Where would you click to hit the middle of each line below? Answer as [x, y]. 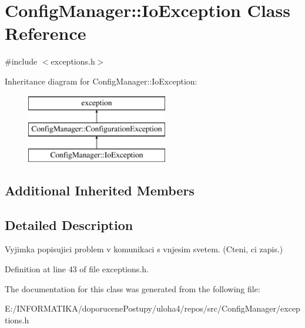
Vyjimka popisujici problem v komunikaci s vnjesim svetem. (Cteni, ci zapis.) [144, 249]
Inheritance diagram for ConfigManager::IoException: [101, 81]
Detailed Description [69, 224]
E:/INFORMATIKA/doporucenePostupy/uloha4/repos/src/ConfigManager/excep [152, 308]
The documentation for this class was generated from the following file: [133, 288]
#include [21, 61]
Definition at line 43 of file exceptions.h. [77, 269]
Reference [46, 33]
